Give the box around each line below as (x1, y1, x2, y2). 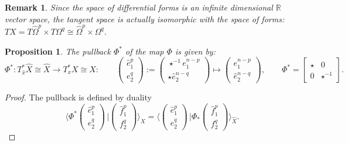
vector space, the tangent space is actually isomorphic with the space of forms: (5, 12, 285, 25)
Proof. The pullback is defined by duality (5, 90, 152, 103)
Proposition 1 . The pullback (5, 45, 111, 57)
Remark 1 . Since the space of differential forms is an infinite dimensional (5, 1, 273, 13)
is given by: (175, 45, 216, 57)
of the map (125, 45, 164, 57)
